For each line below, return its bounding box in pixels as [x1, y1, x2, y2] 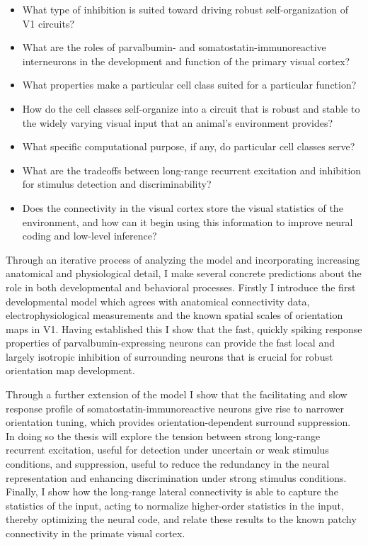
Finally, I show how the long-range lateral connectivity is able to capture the [6, 484, 338, 499]
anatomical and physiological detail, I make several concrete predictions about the [6, 266, 362, 281]
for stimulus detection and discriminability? [22, 176, 212, 191]
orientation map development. [6, 363, 135, 378]
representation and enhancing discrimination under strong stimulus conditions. [6, 470, 347, 485]
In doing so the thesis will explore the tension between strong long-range [6, 428, 321, 443]
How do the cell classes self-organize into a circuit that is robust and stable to [22, 101, 360, 116]
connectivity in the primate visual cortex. [6, 526, 185, 540]
